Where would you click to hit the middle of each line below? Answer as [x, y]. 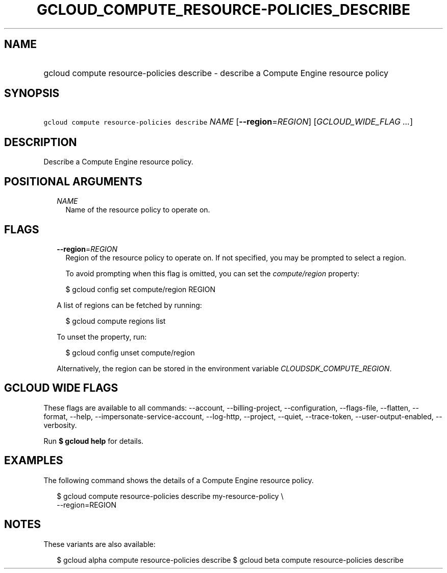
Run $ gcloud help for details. [94, 441]
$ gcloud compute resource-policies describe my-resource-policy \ [170, 496]
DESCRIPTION [41, 142]
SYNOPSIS [32, 93]
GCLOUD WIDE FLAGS [61, 388]
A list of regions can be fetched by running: [129, 305]
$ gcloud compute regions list [116, 321]
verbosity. [60, 425]
